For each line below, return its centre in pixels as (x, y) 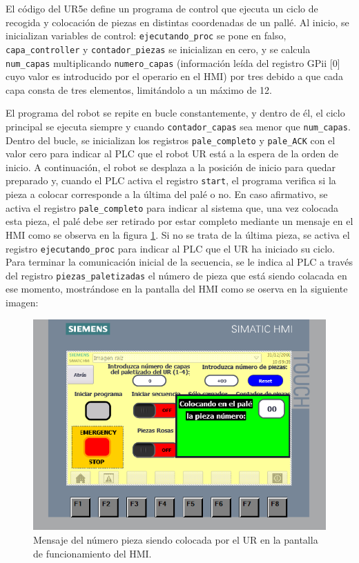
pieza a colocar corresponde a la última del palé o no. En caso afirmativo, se (167, 194)
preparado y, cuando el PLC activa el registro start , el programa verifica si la (171, 180)
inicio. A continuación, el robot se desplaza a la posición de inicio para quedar (171, 167)
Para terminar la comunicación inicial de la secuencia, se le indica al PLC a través (179, 262)
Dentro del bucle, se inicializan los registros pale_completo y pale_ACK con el (171, 140)
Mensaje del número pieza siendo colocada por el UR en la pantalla (176, 539)
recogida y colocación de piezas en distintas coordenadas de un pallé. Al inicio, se (177, 22)
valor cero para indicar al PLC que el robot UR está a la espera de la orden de (172, 154)
